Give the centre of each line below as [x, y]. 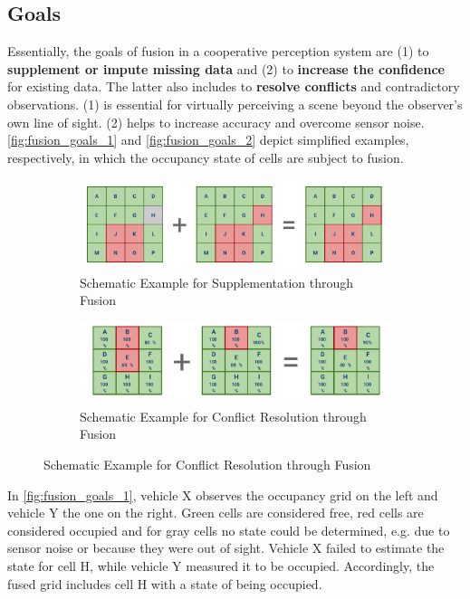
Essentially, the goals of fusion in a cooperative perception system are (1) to [218, 51]
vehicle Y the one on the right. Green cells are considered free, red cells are [216, 513]
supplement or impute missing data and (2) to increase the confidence [226, 68]
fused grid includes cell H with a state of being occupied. [165, 583]
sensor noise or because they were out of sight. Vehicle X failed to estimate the [226, 548]
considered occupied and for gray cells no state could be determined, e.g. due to [229, 530]
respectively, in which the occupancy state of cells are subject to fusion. [206, 157]
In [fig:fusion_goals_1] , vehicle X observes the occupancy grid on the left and [223, 494]
